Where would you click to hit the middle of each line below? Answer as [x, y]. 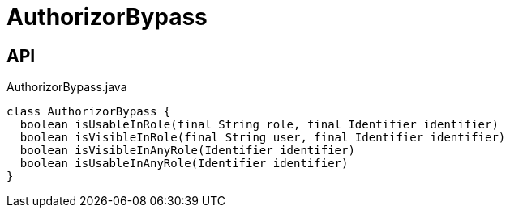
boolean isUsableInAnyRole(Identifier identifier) [184, 164]
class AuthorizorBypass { [89, 112]
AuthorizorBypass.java [67, 87]
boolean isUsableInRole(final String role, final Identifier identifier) [259, 125]
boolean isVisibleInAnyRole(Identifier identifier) [187, 151]
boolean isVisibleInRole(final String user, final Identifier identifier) [263, 138]
